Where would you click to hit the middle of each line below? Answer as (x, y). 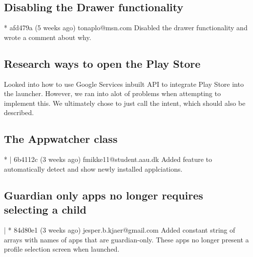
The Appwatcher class (61, 139)
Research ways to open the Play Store (102, 63)
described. (19, 112)
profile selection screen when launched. (62, 249)
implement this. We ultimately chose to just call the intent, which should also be (125, 103)
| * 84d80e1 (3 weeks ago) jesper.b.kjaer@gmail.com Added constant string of (120, 229)
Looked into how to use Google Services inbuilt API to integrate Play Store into (124, 84)
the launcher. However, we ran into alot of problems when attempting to (112, 93)
